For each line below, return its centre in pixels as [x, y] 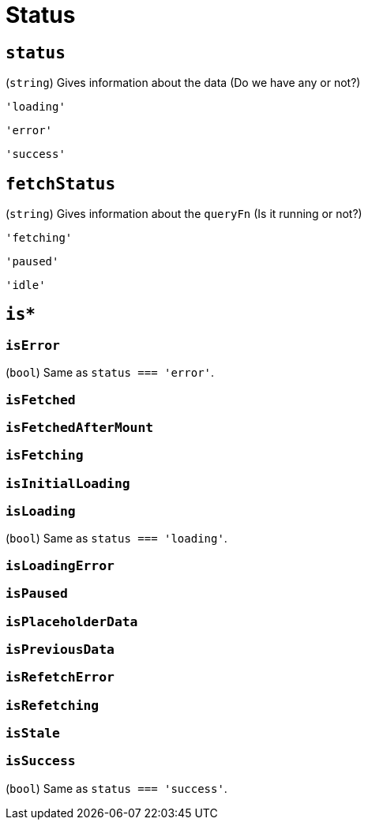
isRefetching [53, 705]
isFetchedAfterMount [80, 427]
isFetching [45, 456]
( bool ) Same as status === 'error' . [110, 373]
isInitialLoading [68, 483]
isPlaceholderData [72, 621]
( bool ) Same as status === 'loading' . [116, 539]
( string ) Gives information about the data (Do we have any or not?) [183, 83]
